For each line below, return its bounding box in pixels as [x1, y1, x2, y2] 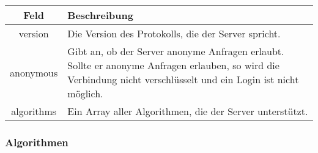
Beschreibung [67, 8, 133, 22]
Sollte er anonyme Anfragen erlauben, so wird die [67, 58, 279, 72]
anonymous [10, 65, 58, 80]
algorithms [11, 104, 57, 118]
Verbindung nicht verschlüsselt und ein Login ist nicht [67, 72, 299, 86]
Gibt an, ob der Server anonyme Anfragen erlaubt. [67, 44, 284, 58]
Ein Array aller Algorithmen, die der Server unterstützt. [67, 104, 308, 118]
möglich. [67, 86, 103, 100]
